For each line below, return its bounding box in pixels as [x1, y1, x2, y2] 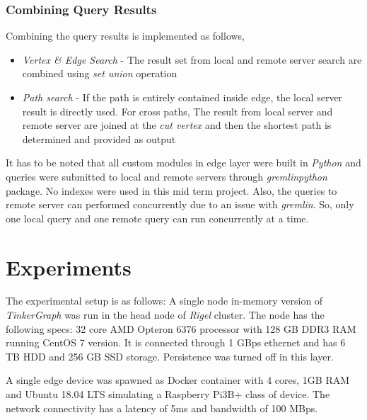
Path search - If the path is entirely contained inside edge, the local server [22, 90, 343, 104]
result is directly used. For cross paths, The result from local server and [22, 103, 333, 118]
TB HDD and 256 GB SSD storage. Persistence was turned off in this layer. [6, 348, 334, 363]
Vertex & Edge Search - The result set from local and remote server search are [22, 52, 362, 67]
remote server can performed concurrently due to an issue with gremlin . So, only [6, 197, 354, 212]
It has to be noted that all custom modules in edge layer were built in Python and [6, 155, 361, 170]
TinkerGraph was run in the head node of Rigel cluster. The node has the [6, 307, 325, 322]
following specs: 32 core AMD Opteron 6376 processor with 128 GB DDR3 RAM [6, 321, 356, 336]
